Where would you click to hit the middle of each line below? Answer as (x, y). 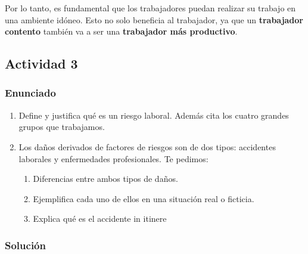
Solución (25, 245)
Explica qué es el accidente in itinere (100, 219)
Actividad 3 (41, 63)
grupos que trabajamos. (62, 127)
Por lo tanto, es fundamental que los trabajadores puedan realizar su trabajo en (150, 8)
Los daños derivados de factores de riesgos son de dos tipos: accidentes (147, 146)
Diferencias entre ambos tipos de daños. (105, 179)
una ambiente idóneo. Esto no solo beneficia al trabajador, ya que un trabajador (154, 19)
